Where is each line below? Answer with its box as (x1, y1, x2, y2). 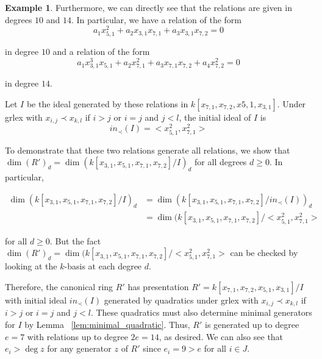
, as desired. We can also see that (159, 330, 284, 343)
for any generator (47, 342, 112, 355)
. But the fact (49, 234, 101, 247)
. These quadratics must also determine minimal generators (90, 306, 312, 319)
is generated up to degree (204, 318, 299, 330)
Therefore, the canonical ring (5, 280, 113, 293)
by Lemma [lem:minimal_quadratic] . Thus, (24, 318, 190, 330)
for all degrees (195, 155, 247, 168)
